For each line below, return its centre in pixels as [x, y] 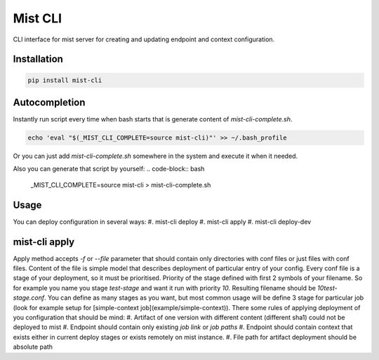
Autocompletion [49, 102]
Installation [38, 59]
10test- [327, 288]
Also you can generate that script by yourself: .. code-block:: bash [109, 169]
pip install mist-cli [65, 80]
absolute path [33, 347]
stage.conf [29, 298]
